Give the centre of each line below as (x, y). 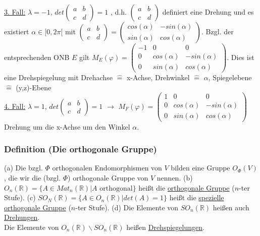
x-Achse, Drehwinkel (158, 77)
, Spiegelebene (230, 77)
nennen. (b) (175, 177)
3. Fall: (15, 12)
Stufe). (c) (20, 197)
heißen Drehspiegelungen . (165, 227)
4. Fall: (15, 106)
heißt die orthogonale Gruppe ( (187, 187)
